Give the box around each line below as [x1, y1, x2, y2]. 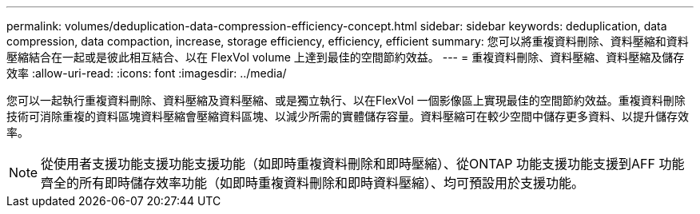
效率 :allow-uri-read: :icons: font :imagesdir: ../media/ [6, 66, 287, 80]
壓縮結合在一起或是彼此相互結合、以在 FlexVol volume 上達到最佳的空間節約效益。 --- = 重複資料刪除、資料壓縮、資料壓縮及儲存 [6, 50, 685, 64]
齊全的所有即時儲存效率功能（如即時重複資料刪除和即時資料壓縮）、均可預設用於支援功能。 [41, 175, 585, 191]
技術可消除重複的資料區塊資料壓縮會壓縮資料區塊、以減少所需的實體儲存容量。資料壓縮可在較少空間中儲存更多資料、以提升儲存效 [6, 109, 689, 123]
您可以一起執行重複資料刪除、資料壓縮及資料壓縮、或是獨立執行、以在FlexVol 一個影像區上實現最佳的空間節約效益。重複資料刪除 [6, 93, 686, 107]
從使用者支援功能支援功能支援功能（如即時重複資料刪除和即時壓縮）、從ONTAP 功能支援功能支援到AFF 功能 [41, 156, 685, 172]
